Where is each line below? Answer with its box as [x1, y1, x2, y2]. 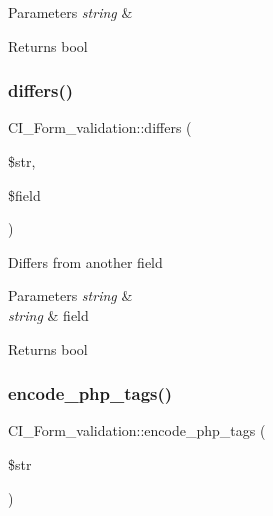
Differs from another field [8, 251, 163, 272]
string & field [8, 304, 89, 325]
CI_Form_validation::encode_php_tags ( [8, 420, 266, 441]
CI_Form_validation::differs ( [8, 117, 192, 138]
